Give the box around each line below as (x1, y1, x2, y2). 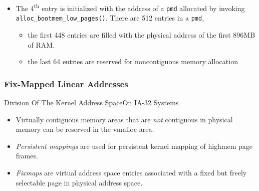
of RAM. (28, 39, 55, 50)
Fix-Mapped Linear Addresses (4, 77, 128, 90)
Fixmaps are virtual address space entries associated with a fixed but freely (16, 167, 247, 177)
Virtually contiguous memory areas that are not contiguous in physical (16, 114, 233, 124)
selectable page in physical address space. (16, 177, 143, 187)
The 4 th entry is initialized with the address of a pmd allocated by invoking (16, 2, 245, 13)
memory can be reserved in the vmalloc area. (16, 124, 154, 134)
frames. (16, 150, 38, 161)
